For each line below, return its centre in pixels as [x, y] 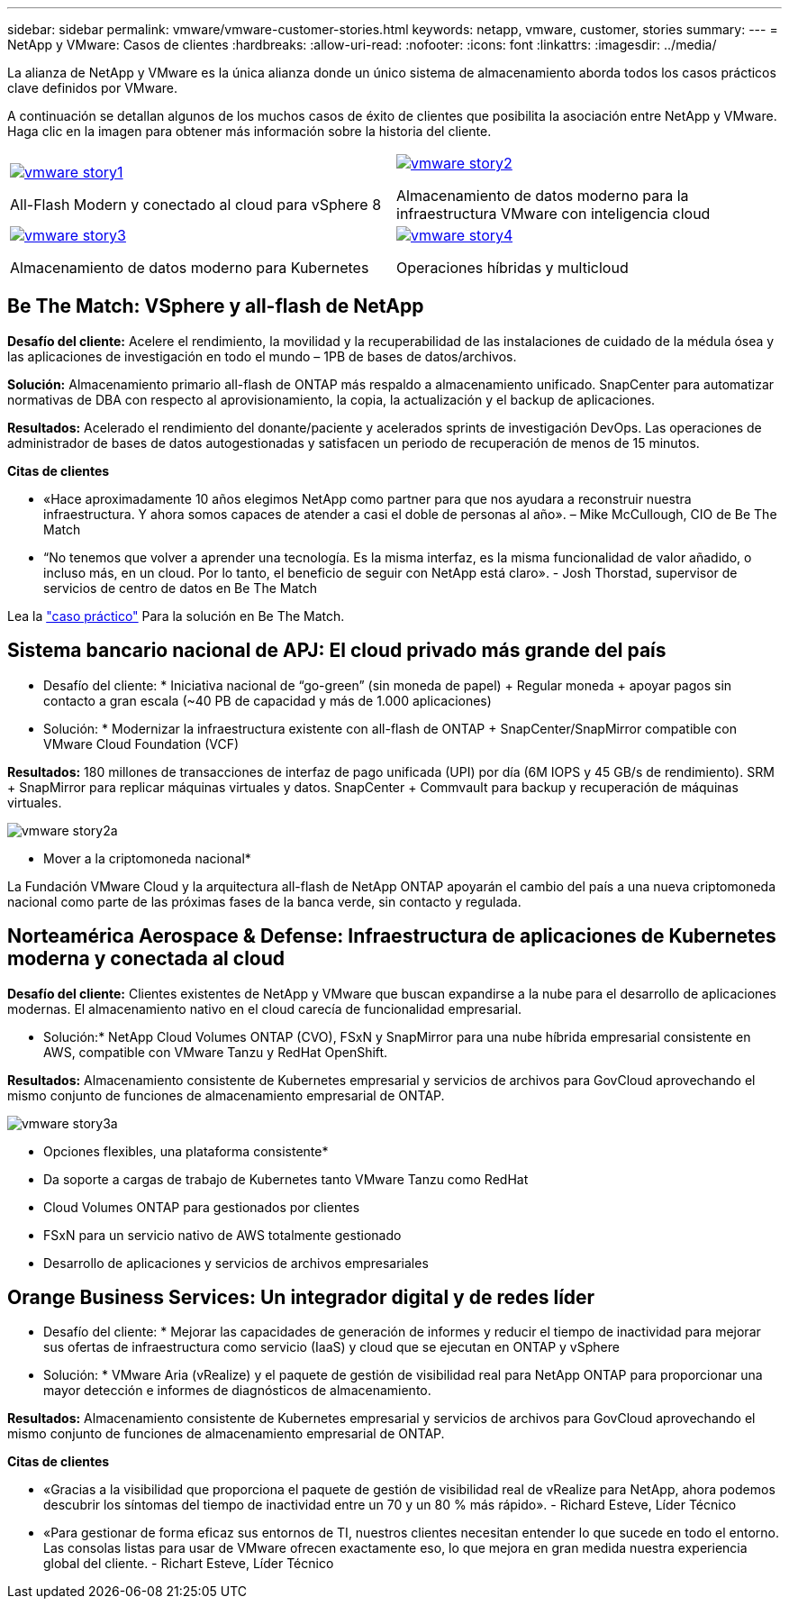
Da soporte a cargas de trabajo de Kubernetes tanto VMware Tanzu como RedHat [286, 1179]
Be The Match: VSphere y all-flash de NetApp [216, 306]
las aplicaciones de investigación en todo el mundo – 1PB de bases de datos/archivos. [262, 356]
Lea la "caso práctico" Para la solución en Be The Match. [176, 616]
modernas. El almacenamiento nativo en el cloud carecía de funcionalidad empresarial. [265, 1008]
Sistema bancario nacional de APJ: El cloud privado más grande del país [337, 651]
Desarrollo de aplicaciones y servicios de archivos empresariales [236, 1263]
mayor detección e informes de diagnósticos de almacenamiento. [237, 1391]
